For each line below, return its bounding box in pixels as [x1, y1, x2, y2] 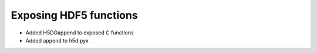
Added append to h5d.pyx [25, 37, 89, 44]
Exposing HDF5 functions [11, 9, 138, 22]
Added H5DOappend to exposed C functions [25, 29, 134, 36]
